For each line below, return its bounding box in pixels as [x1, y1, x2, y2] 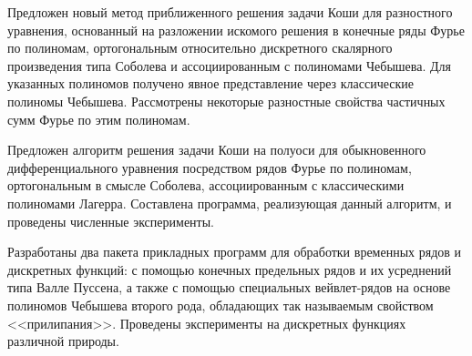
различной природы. [7, 331, 119, 351]
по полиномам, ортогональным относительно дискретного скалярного [7, 38, 393, 57]
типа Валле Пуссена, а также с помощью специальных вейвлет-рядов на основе [7, 278, 451, 297]
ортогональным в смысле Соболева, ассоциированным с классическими [7, 176, 405, 195]
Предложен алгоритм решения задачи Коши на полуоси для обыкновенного [7, 140, 426, 159]
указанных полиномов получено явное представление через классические [7, 74, 414, 93]
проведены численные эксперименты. [7, 211, 215, 230]
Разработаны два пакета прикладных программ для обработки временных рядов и [7, 242, 462, 261]
